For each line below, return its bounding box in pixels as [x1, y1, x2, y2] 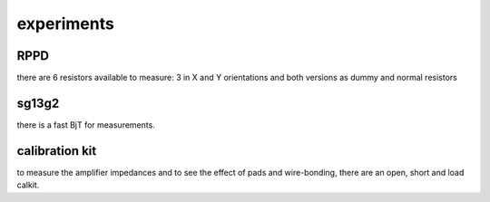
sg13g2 [16, 95, 60, 111]
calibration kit [16, 143, 97, 159]
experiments [16, 14, 115, 34]
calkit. [16, 179, 40, 190]
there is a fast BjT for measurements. [16, 119, 156, 130]
